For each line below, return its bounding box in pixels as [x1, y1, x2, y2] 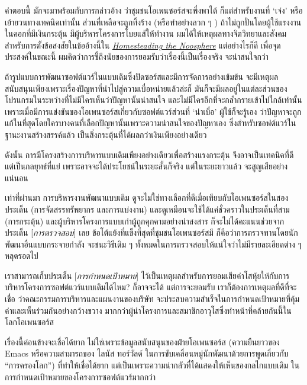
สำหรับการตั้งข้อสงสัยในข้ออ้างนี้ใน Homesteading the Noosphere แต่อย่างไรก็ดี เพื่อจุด [5, 38, 281, 51]
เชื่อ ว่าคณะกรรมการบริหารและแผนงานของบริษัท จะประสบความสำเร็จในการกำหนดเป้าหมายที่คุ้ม [5, 293, 300, 305]
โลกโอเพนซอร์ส [5, 316, 54, 328]
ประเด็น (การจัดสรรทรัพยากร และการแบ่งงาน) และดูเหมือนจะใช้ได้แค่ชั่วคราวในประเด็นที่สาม [5, 203, 290, 215]
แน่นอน [5, 171, 28, 184]
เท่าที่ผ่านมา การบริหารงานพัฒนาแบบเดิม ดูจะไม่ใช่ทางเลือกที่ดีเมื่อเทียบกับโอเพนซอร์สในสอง [5, 191, 289, 204]
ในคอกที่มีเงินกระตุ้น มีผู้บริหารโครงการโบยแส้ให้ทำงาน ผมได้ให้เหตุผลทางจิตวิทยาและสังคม [5, 27, 287, 40]
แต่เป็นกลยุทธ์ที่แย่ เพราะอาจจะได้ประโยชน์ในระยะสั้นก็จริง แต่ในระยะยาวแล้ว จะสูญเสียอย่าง [5, 160, 288, 172]
